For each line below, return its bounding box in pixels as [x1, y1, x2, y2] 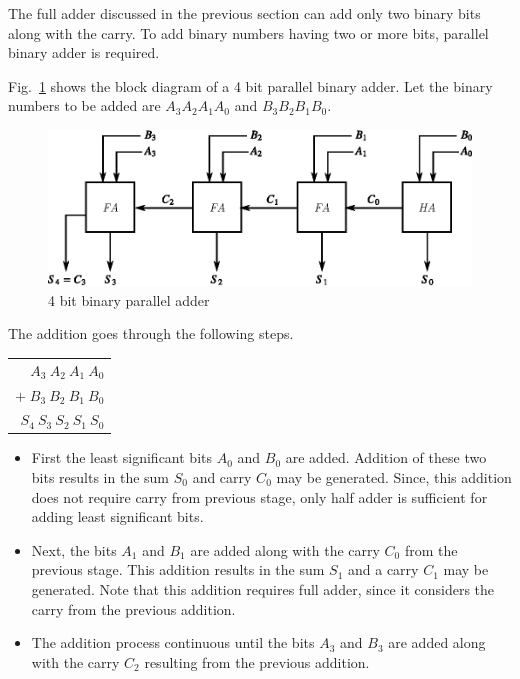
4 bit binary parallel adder [48, 289, 210, 310]
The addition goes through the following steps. [8, 323, 294, 344]
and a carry [348, 559, 419, 580]
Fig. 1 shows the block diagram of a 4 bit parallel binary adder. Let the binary [8, 75, 493, 96]
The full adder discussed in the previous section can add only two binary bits [8, 3, 481, 23]
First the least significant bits [31, 447, 213, 468]
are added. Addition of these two [285, 447, 487, 468]
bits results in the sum [31, 467, 170, 488]
